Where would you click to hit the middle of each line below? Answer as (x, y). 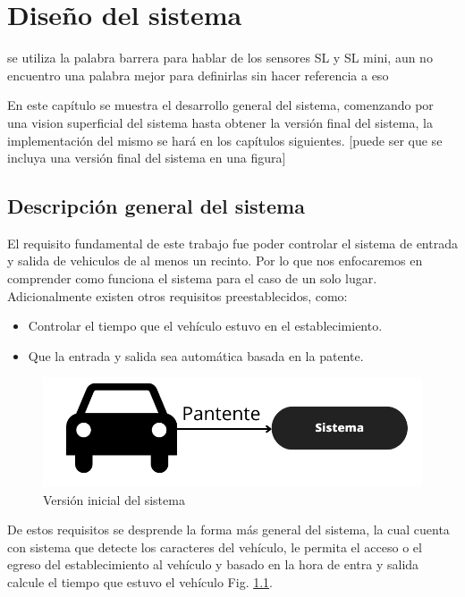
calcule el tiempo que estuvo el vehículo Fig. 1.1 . (140, 581)
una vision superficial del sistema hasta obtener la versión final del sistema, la (220, 122)
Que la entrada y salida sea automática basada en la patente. (196, 355)
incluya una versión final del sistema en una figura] (147, 158)
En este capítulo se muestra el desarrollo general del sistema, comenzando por (220, 105)
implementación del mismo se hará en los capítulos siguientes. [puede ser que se (225, 140)
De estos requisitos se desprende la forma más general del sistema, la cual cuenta (228, 530)
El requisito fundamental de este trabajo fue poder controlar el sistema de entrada (232, 243)
